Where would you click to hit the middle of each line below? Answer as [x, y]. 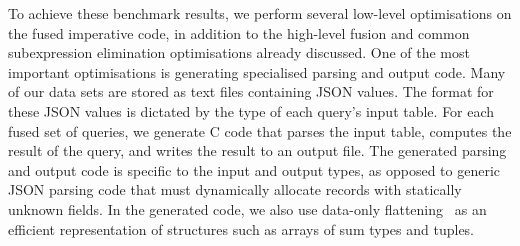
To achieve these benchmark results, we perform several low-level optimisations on [260, 13]
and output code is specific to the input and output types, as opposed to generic [254, 169]
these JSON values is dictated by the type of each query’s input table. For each [251, 110]
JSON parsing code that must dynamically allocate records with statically [235, 189]
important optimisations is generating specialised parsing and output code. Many [257, 71]
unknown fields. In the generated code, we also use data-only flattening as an [247, 208]
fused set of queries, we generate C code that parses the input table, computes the [260, 130]
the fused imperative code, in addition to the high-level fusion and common [239, 32]
